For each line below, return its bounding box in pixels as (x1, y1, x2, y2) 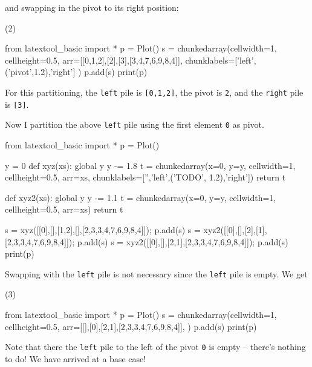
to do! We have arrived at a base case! (5, 352, 146, 365)
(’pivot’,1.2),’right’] (5, 65, 76, 78)
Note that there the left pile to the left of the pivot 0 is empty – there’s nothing (5, 340, 306, 353)
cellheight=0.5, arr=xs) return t (5, 203, 123, 216)
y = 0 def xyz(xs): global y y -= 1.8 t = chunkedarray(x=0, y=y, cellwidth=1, (5, 159, 296, 171)
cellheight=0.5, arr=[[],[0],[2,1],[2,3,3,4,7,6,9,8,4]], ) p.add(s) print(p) (5, 320, 257, 332)
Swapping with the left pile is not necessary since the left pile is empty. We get (5, 267, 308, 280)
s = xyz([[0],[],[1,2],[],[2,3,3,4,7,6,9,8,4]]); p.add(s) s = (5, 223, 201, 236)
